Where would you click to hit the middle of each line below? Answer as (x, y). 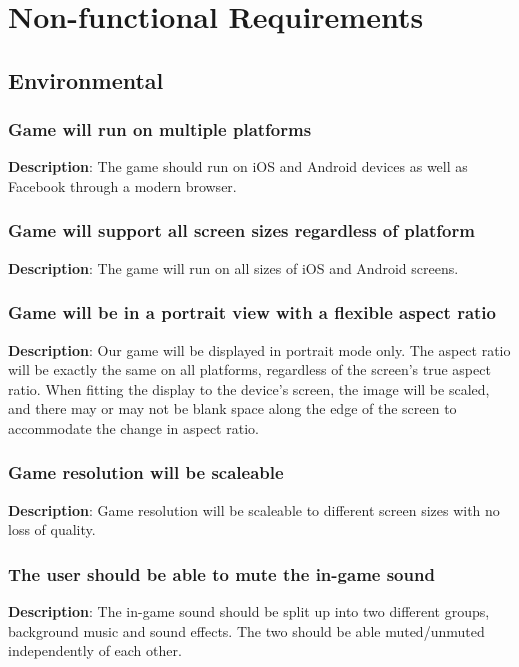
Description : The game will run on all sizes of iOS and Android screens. (233, 267)
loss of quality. (52, 529)
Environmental (86, 79)
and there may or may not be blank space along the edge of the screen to (232, 408)
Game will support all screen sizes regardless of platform (241, 230)
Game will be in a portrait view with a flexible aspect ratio (252, 312)
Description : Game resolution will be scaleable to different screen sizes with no (254, 509)
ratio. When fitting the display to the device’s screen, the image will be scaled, (249, 388)
